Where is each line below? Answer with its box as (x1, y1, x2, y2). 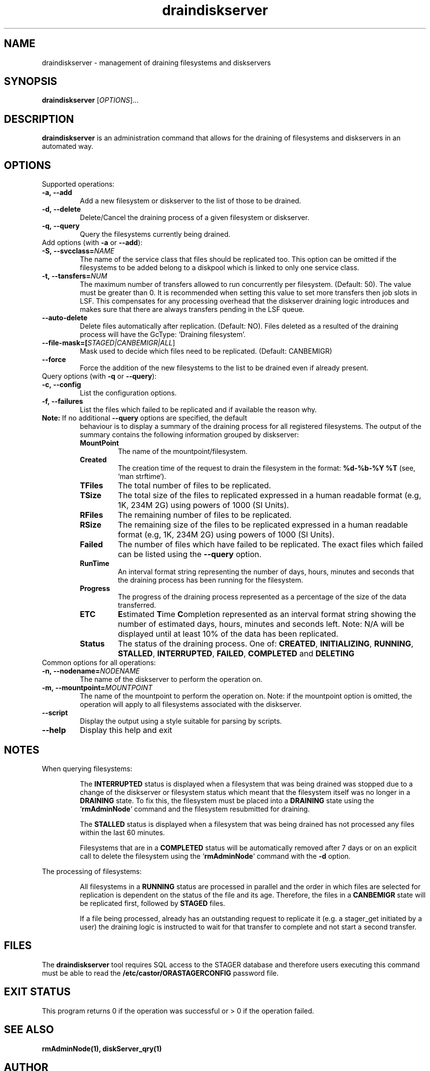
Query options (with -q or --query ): (42, 372, 157, 381)
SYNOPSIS (4, 75, 57, 88)
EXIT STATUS (4, 986, 71, 998)
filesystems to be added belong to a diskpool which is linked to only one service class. (80, 263, 359, 272)
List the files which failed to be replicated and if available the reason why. (80, 405, 317, 414)
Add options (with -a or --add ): (42, 238, 143, 247)
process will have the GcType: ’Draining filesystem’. (80, 330, 246, 339)
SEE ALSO (4, 1023, 54, 1036)
